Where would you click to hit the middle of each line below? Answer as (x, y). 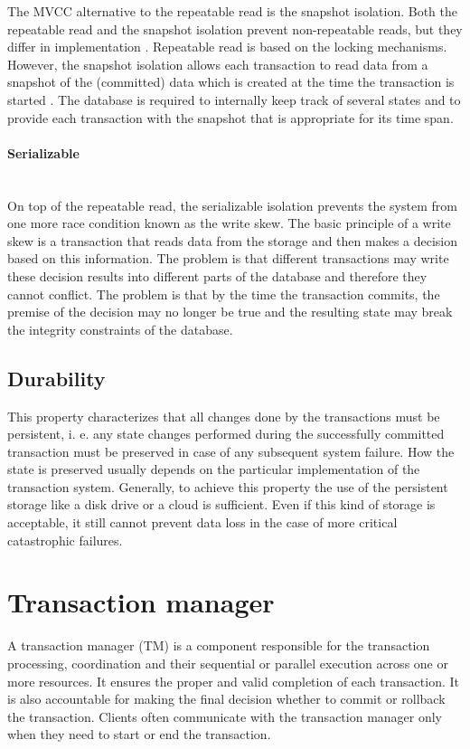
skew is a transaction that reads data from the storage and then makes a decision (233, 240)
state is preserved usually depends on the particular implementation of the (214, 469)
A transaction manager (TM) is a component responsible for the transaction (219, 645)
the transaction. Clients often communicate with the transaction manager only (225, 716)
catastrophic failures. (65, 540)
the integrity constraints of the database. (120, 329)
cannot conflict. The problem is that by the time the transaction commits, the (224, 294)
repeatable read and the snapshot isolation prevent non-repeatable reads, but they (235, 28)
